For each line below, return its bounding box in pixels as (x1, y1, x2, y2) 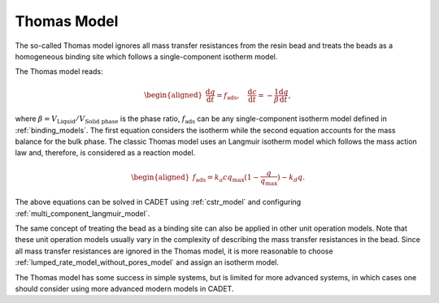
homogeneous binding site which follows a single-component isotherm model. (15, 51, 278, 61)
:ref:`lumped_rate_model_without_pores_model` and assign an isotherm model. (15, 258, 280, 267)
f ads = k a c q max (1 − (192, 173, 259, 184)
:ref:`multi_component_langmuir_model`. (15, 208, 150, 219)
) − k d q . (276, 173, 305, 184)
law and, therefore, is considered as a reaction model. (15, 148, 196, 158)
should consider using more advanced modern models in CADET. (15, 284, 234, 293)
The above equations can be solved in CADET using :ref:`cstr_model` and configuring (15, 197, 302, 207)
